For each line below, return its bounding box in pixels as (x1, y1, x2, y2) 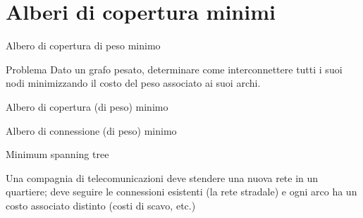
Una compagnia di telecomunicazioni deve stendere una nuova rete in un (6, 170, 319, 185)
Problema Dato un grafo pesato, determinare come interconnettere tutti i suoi (6, 61, 343, 76)
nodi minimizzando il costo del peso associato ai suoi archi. (6, 75, 261, 90)
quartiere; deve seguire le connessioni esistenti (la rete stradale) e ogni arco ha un (6, 184, 357, 199)
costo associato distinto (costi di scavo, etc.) (6, 198, 196, 212)
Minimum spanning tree (6, 147, 109, 162)
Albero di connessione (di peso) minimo (6, 123, 177, 138)
